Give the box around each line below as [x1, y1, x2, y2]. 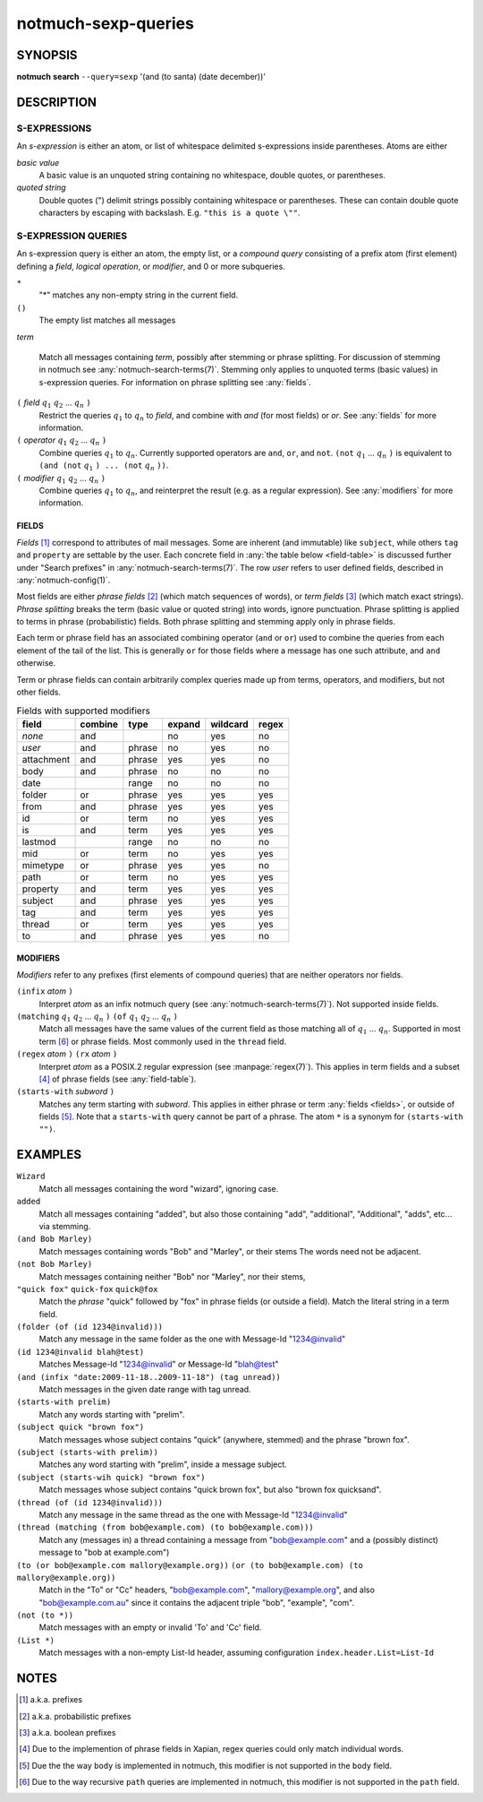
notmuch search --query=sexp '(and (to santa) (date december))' [16, 72, 267, 82]
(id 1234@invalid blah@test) [16, 1347, 145, 1357]
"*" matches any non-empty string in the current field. [38, 289, 239, 300]
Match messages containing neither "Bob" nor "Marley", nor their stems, [38, 1271, 306, 1281]
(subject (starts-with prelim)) [16, 1447, 158, 1457]
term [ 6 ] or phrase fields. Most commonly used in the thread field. [38, 1036, 287, 1047]
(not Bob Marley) [16, 1259, 93, 1270]
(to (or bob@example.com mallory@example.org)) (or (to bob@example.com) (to [16, 1560, 364, 1570]
